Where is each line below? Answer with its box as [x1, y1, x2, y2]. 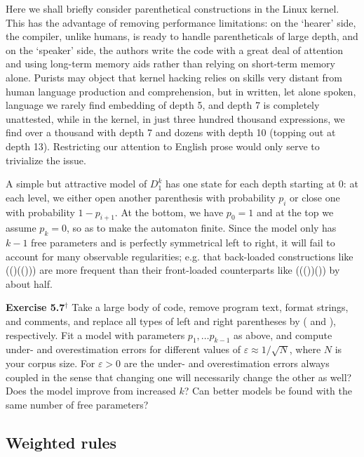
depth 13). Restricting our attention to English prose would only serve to [6, 138, 320, 153]
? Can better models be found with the [184, 383, 352, 398]
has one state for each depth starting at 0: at [165, 176, 358, 191]
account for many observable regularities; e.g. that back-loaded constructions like [6, 249, 353, 263]
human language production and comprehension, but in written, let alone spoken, [6, 84, 356, 98]
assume [6, 220, 36, 235]
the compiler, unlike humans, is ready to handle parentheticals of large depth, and [6, 29, 358, 44]
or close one [290, 190, 340, 204]
